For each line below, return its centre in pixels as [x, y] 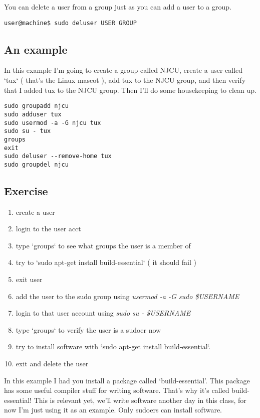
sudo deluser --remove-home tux [58, 156]
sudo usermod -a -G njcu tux [53, 123]
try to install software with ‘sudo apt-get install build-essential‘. [113, 346]
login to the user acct [48, 229]
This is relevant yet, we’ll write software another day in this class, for [140, 400]
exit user [29, 279]
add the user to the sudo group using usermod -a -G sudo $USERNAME [127, 296]
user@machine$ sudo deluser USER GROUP [70, 23]
